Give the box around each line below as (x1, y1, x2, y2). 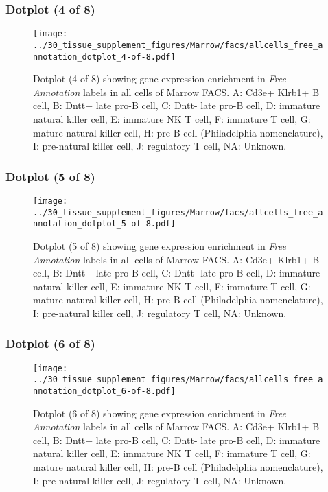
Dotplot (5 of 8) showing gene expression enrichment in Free (33, 238, 286, 253)
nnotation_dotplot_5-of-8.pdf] (33, 219, 176, 229)
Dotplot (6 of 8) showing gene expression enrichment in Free (33, 406, 286, 420)
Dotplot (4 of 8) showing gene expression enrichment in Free (33, 71, 286, 86)
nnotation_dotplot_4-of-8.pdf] (33, 51, 176, 62)
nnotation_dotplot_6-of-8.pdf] (33, 386, 176, 397)
